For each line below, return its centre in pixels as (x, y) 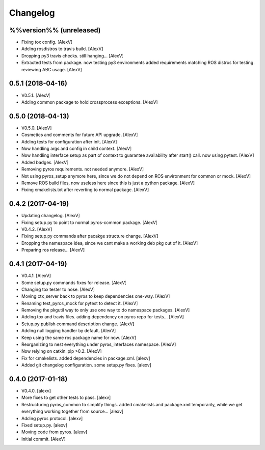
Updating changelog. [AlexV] (51, 216)
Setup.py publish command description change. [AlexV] (78, 324)
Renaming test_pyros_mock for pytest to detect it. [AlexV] (80, 303)
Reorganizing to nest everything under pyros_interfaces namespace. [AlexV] (99, 344)
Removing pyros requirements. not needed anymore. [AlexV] (83, 169)
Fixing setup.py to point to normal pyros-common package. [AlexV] (90, 222)
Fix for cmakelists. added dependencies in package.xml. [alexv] (86, 358)
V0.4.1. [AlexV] (36, 276)
